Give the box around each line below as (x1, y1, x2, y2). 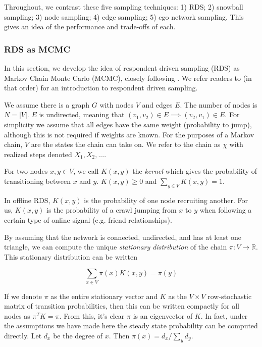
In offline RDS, (4, 194, 50, 205)
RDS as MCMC (4, 42, 71, 55)
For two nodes (4, 166, 48, 176)
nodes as (4, 310, 30, 321)
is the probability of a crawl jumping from (46, 205, 177, 215)
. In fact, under (200, 310, 248, 321)
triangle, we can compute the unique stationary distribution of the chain (4, 241, 227, 252)
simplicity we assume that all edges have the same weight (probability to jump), (4, 119, 252, 129)
